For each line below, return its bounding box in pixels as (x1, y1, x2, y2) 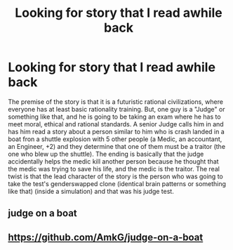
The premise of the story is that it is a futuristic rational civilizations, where (8, 97, 224, 106)
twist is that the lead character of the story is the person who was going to (8, 172, 223, 180)
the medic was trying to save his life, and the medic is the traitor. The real (8, 164, 220, 173)
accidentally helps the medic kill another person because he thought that (8, 157, 220, 166)
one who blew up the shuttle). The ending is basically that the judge (8, 150, 204, 158)
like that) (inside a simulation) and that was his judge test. (8, 187, 174, 195)
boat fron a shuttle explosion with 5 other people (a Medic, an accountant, (8, 135, 222, 143)
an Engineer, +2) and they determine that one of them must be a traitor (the (8, 142, 226, 150)
